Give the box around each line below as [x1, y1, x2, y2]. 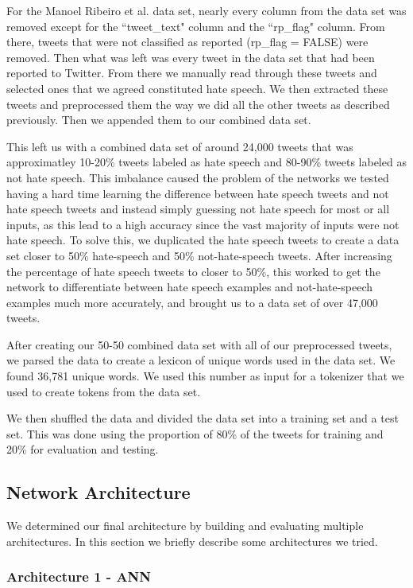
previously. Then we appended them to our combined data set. [6, 111, 311, 128]
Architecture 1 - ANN [6, 567, 152, 586]
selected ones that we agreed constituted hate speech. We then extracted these [6, 80, 388, 96]
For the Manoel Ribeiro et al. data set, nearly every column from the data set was [6, 2, 407, 18]
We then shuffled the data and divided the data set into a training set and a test [6, 410, 399, 426]
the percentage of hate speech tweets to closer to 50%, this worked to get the [6, 263, 380, 279]
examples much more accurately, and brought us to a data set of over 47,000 [6, 294, 378, 310]
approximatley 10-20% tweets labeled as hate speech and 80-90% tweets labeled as [6, 154, 407, 170]
